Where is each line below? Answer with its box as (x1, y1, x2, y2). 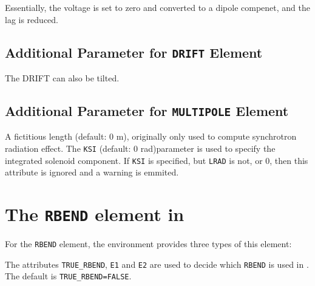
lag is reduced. (5, 13, 59, 26)
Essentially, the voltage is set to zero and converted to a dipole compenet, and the (5, 1, 310, 13)
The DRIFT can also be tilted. (5, 71, 120, 84)
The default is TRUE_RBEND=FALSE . (5, 270, 132, 282)
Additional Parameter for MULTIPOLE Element (5, 101, 289, 120)
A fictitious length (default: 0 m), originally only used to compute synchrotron (5, 130, 297, 143)
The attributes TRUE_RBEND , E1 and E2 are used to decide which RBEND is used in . (5, 257, 309, 270)
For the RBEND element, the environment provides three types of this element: (5, 237, 292, 250)
